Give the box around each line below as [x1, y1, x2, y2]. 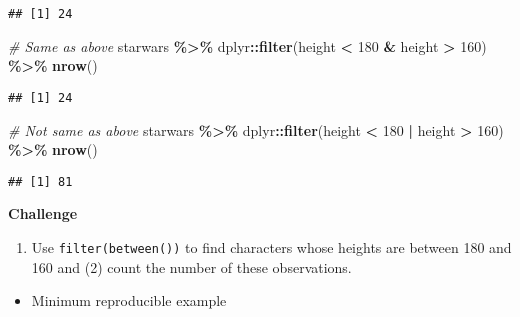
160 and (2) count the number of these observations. [31, 256, 352, 277]
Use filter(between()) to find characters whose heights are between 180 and [31, 236, 512, 257]
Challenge [8, 203, 78, 224]
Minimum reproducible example [31, 290, 227, 311]
